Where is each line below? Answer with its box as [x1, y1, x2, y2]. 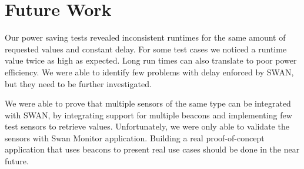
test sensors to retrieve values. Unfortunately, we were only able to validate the [5, 120, 289, 132]
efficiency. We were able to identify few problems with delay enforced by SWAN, [5, 65, 294, 78]
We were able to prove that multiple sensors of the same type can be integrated [5, 97, 291, 110]
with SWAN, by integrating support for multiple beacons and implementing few [5, 108, 292, 121]
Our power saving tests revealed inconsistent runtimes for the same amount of [5, 31, 286, 44]
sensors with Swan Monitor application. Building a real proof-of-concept [5, 131, 265, 144]
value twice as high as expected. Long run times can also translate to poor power [5, 54, 297, 67]
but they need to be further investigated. [5, 77, 152, 90]
